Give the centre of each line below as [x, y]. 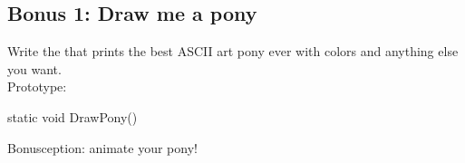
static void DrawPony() [73, 116]
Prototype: [37, 86]
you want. [34, 68]
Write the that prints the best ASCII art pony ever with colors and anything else [233, 51]
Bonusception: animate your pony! [102, 147]
